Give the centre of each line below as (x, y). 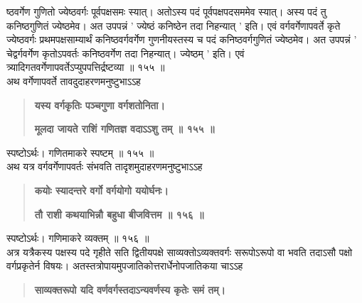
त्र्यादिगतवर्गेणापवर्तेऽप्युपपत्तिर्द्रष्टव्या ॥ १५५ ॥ (86, 67)
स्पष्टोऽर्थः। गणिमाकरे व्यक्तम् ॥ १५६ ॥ (78, 238)
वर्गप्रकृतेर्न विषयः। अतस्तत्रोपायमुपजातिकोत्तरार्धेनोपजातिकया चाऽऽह (125, 266)
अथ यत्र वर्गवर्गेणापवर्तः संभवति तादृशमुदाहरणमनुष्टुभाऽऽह (105, 166)
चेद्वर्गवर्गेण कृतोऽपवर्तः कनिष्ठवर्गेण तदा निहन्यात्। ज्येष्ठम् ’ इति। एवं (126, 53)
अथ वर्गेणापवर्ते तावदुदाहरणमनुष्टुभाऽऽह (74, 81)
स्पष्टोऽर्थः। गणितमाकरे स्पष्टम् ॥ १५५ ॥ (80, 152)
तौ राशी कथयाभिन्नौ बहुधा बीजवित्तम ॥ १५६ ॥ (119, 214)
